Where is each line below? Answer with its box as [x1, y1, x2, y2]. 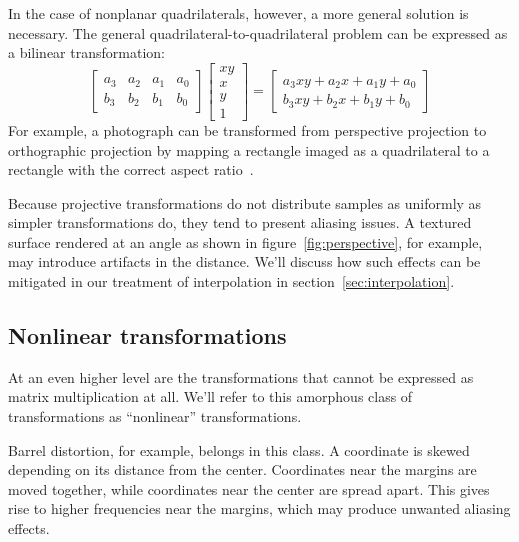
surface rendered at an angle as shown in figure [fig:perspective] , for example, [8, 231, 483, 252]
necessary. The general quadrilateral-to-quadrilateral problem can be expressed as [8, 22, 508, 43]
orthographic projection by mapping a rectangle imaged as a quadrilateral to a [8, 139, 490, 160]
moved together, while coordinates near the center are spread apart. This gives [8, 478, 490, 499]
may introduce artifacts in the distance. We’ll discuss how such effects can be [8, 251, 481, 272]
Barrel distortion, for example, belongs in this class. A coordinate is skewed [8, 439, 470, 460]
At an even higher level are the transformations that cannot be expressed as [8, 366, 474, 387]
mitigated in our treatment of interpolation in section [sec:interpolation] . [8, 271, 455, 292]
